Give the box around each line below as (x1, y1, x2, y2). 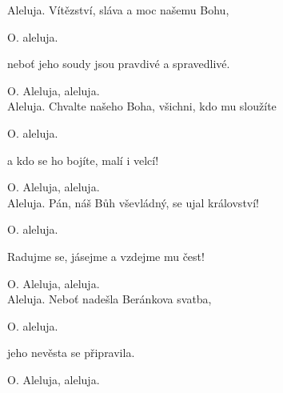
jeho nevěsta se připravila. (7, 344, 135, 361)
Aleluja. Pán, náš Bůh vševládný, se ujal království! (7, 194, 259, 211)
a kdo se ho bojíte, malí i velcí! (7, 151, 159, 168)
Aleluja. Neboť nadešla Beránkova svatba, (7, 291, 212, 307)
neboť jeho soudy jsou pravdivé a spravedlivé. (7, 55, 230, 72)
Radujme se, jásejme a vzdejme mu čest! (7, 247, 205, 264)
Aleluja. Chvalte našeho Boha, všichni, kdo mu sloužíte (7, 98, 277, 114)
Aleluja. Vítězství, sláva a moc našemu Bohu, (7, 2, 229, 18)
